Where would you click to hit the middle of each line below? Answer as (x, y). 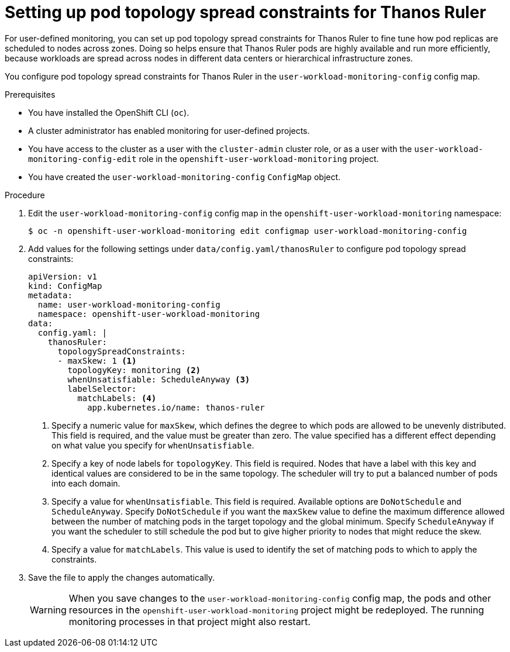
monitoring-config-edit (82, 159)
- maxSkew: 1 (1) (97, 361)
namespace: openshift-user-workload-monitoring (149, 314)
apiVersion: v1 (63, 276)
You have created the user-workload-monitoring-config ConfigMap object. (185, 177)
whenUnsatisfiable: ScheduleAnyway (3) (159, 379)
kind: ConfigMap (65, 286)
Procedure (25, 195)
